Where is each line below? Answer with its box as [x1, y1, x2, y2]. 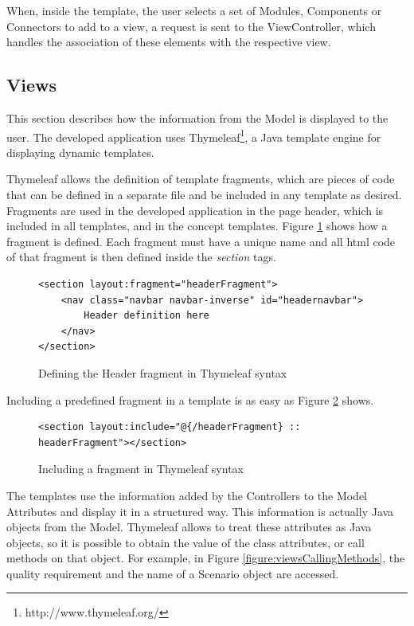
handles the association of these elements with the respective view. [6, 33, 331, 50]
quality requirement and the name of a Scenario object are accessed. [6, 565, 339, 581]
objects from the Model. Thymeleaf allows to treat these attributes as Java [6, 518, 372, 535]
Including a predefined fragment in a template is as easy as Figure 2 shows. [6, 391, 374, 408]
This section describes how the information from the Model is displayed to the [6, 109, 389, 126]
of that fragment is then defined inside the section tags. [6, 248, 276, 265]
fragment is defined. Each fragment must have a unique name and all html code [6, 233, 396, 249]
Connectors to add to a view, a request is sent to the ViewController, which [6, 18, 376, 34]
